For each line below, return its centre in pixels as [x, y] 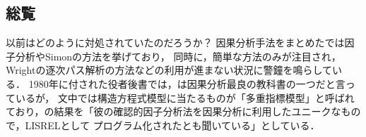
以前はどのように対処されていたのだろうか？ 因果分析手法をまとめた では [175, 43]
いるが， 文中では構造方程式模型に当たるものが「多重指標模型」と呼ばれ [185, 97]
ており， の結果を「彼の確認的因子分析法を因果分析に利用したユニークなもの [183, 111]
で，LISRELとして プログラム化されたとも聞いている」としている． [163, 125]
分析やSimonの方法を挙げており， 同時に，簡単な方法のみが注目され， [178, 56]
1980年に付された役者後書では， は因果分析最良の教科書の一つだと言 [187, 83]
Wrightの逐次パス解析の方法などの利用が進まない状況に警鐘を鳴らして [169, 70]
